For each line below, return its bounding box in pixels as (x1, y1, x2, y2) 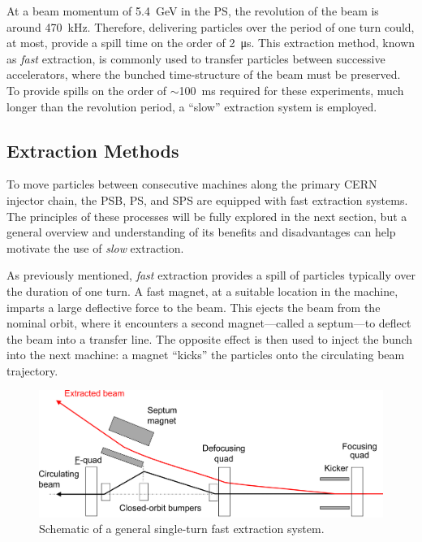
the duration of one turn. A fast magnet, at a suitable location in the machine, (6, 282, 398, 299)
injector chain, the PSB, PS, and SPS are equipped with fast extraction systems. (6, 191, 408, 208)
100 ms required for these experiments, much (179, 81, 404, 98)
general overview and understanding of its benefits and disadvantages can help (6, 223, 396, 241)
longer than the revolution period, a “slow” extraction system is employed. (6, 98, 377, 115)
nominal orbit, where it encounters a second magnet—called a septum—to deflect (6, 314, 411, 332)
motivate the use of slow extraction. (6, 239, 184, 256)
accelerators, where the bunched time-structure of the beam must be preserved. (6, 66, 401, 83)
